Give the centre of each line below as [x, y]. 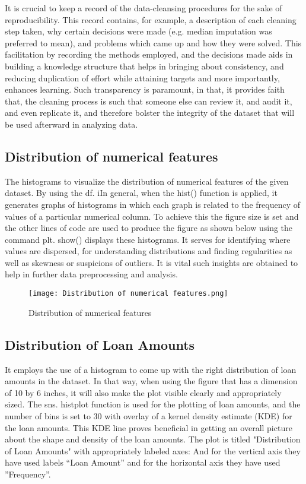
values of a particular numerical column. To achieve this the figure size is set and [152, 216]
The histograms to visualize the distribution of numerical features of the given [147, 181]
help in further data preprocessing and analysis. [91, 274]
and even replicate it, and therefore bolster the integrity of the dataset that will [150, 113]
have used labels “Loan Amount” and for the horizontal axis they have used [143, 462]
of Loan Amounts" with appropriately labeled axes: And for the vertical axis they [153, 450]
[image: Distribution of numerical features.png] [128, 294]
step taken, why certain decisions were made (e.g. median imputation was [138, 31]
